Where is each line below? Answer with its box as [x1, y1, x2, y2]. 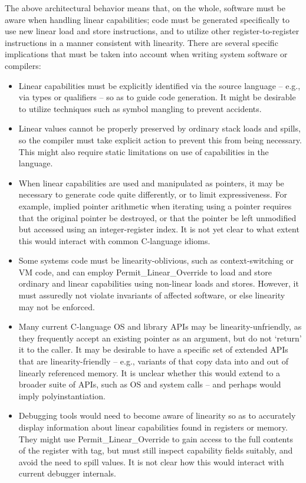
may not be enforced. [18, 300, 95, 313]
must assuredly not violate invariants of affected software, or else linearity [18, 289, 285, 301]
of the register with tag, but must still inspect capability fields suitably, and [18, 444, 293, 456]
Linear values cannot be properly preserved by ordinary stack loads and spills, [18, 122, 301, 134]
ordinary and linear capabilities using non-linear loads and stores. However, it [18, 277, 299, 290]
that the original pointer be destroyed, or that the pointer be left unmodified [18, 211, 297, 224]
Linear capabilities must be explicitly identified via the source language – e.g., [18, 79, 301, 91]
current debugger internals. [18, 467, 116, 479]
